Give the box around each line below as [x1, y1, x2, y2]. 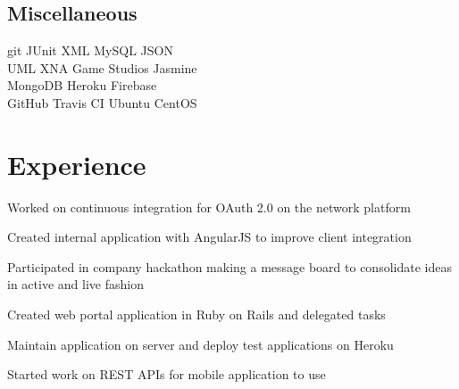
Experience [7, 145, 146, 182]
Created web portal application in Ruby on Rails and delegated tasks [7, 305, 386, 324]
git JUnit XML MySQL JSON [7, 41, 173, 60]
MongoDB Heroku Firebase [7, 76, 157, 95]
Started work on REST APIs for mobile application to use [7, 365, 326, 384]
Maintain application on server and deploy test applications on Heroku [7, 335, 394, 353]
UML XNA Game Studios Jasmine [7, 58, 197, 77]
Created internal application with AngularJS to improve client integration [7, 228, 412, 246]
